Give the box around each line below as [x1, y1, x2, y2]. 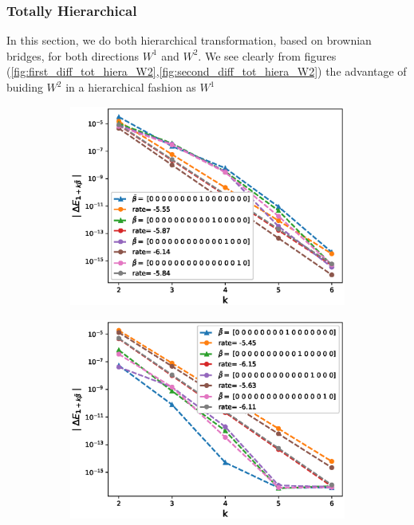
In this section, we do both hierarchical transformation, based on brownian [6, 32, 372, 49]
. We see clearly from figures [198, 47, 337, 64]
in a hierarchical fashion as [65, 79, 196, 95]
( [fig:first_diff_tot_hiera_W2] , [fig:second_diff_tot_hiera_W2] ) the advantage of [6, 63, 407, 80]
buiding [6, 79, 43, 95]
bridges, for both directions [6, 47, 139, 64]
